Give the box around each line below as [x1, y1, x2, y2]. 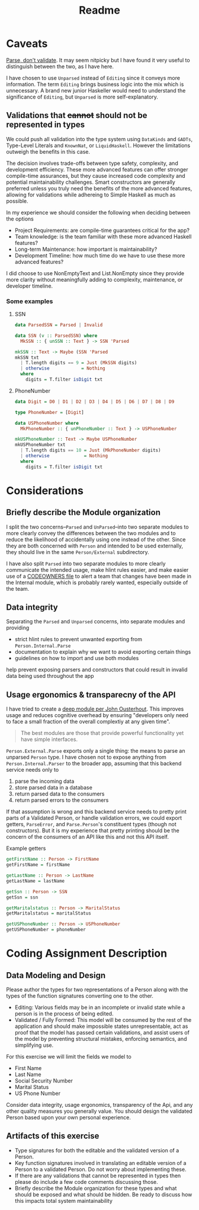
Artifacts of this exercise [6, 1131, 99, 1141]
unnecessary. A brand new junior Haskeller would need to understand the [6, 87, 186, 94]
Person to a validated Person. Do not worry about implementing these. [14, 1166, 187, 1173]
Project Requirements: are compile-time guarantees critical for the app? [14, 227, 190, 234]
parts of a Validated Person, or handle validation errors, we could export [6, 814, 182, 821]
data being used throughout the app [6, 673, 94, 680]
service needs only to [6, 766, 59, 773]
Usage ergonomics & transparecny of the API [6, 689, 176, 700]
